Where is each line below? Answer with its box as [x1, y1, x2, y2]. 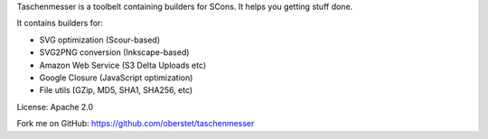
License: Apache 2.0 [16, 101, 94, 112]
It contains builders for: [16, 18, 104, 29]
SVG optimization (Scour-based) [39, 34, 161, 45]
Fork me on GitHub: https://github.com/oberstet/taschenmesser [16, 118, 255, 129]
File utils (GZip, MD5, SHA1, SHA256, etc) [39, 85, 193, 96]
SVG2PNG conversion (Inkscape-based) [39, 47, 190, 58]
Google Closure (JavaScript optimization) [39, 72, 193, 83]
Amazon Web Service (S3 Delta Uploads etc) [39, 60, 207, 70]
